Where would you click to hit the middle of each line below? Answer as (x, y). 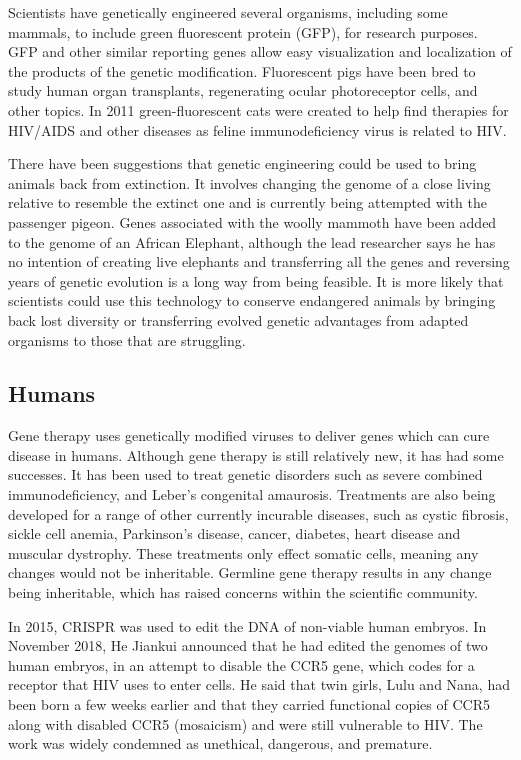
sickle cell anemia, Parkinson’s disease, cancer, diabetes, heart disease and (234, 533)
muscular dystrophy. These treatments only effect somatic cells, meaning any (243, 552)
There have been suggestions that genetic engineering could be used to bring (242, 163)
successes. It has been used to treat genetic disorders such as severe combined (245, 474)
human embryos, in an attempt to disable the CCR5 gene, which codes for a (241, 664)
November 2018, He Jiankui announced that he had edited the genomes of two (248, 645)
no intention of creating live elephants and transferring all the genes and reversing (259, 261)
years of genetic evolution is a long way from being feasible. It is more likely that (256, 280)
